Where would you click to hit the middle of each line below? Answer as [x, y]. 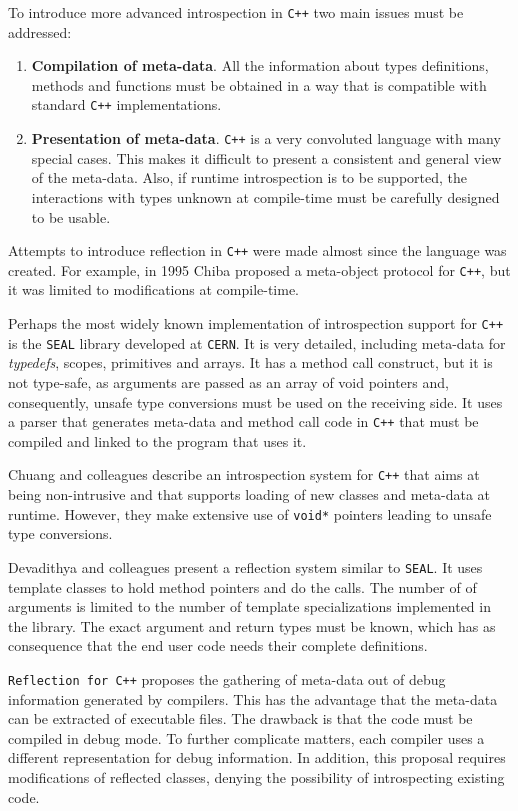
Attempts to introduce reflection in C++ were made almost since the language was [257, 250]
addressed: [40, 31]
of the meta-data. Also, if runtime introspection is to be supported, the [249, 177]
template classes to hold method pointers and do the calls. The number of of [242, 586]
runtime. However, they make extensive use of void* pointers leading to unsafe [250, 513]
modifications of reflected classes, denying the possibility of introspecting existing [256, 776]
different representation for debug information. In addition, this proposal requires [257, 757]
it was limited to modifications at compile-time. [154, 289]
